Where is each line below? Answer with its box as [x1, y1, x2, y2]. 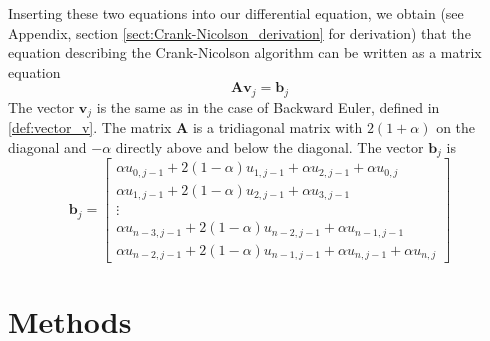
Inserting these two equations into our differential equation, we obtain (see [8, 3, 464, 23]
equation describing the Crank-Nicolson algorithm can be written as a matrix [8, 42, 482, 63]
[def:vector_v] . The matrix [8, 117, 172, 138]
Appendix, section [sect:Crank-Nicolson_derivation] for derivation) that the [8, 22, 471, 43]
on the [436, 117, 476, 138]
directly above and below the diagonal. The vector [115, 136, 424, 157]
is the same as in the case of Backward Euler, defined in [96, 96, 440, 117]
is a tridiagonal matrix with [192, 117, 363, 138]
